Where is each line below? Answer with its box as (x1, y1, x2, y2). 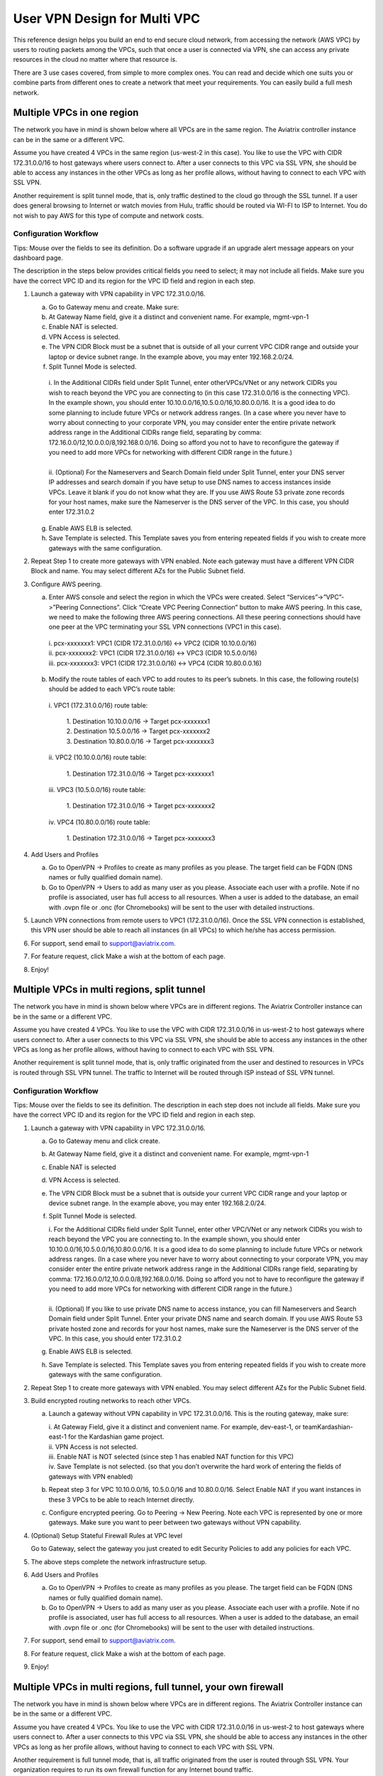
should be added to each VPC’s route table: (48, 685, 176, 693)
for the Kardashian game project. (67, 1432, 165, 1441)
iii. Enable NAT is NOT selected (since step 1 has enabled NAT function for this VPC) (48, 1453, 294, 1461)
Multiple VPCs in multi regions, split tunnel (13, 984, 206, 996)
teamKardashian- (302, 1422, 354, 1431)
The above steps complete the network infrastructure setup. (30, 1557, 207, 1566)
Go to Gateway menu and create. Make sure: (48, 303, 179, 311)
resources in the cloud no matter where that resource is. (13, 55, 177, 64)
